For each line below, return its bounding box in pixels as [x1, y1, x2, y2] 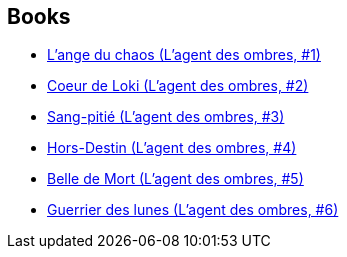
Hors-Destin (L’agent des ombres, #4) [47, 139, 297, 157]
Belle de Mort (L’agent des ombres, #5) [47, 170, 304, 188]
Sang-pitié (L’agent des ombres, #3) [47, 108, 285, 126]
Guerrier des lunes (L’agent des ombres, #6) [47, 201, 339, 219]
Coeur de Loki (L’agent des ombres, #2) [47, 77, 309, 95]
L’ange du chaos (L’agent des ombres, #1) [47, 46, 321, 64]
